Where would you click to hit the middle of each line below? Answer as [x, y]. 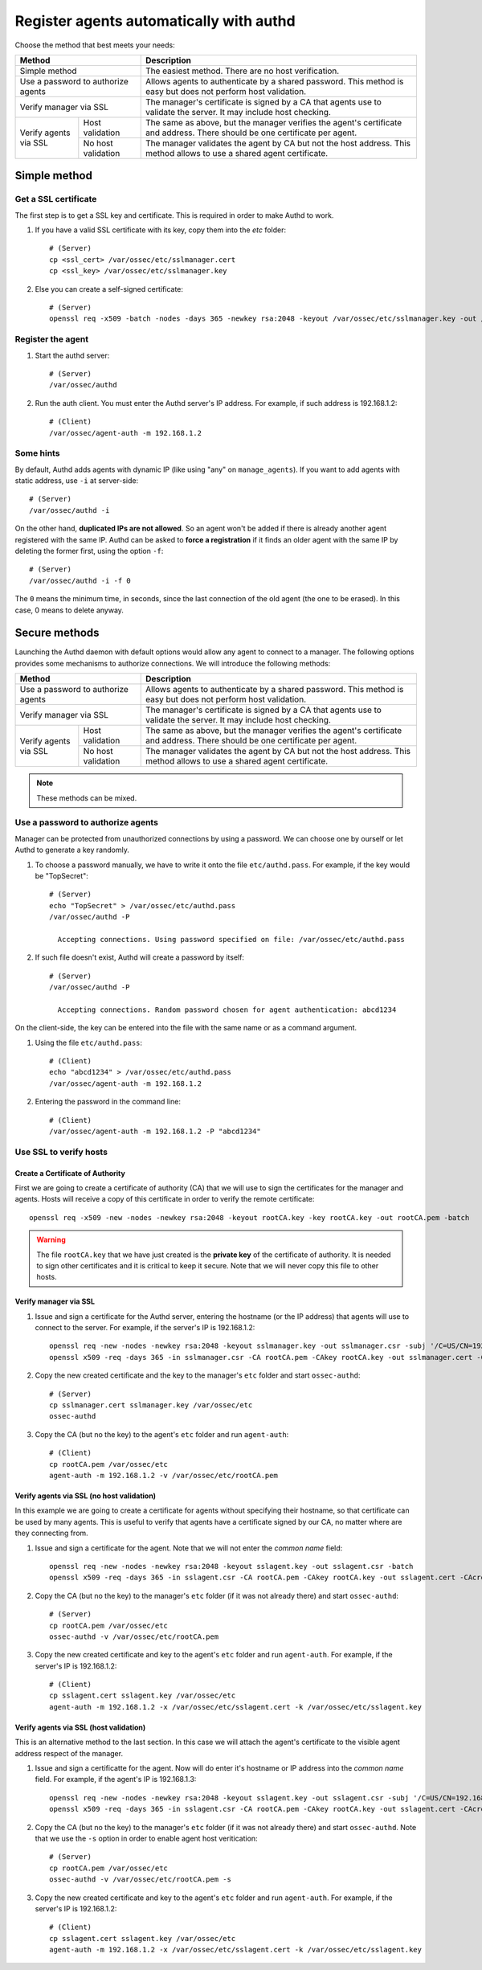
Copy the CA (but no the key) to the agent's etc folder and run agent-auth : [162, 1434]
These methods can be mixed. [87, 798]
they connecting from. [51, 1533]
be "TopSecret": [61, 875]
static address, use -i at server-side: [77, 481]
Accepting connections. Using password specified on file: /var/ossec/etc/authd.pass [231, 939]
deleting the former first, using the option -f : [89, 551]
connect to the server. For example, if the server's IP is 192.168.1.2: [145, 1328]
